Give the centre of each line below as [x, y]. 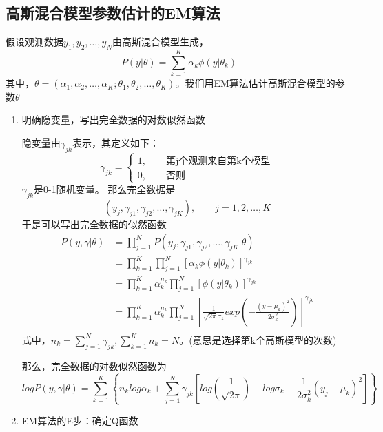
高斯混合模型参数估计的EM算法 [113, 13]
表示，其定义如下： [116, 142]
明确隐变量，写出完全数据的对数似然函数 [113, 120]
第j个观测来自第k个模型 [218, 161]
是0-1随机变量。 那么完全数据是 [105, 189]
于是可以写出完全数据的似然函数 [94, 224]
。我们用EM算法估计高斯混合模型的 [255, 83]
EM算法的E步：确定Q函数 [80, 421]
